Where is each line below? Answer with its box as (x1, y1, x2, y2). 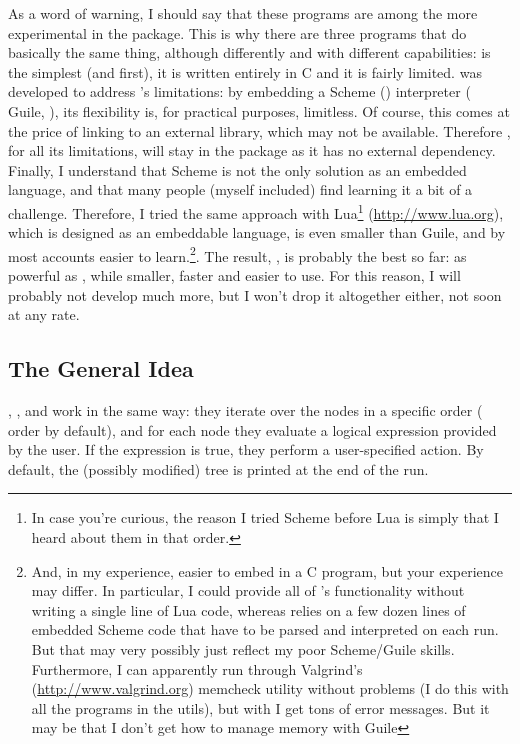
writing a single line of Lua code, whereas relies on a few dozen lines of (31, 599, 466, 620)
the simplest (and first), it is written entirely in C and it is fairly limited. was (8, 61, 482, 82)
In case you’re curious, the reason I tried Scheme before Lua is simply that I (31, 507, 499, 528)
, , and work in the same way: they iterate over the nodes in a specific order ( (8, 400, 483, 421)
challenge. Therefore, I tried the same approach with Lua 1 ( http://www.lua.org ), (8, 199, 504, 223)
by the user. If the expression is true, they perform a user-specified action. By (8, 439, 484, 460)
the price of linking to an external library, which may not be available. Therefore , (8, 120, 511, 141)
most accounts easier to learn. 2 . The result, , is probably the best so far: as (8, 242, 467, 266)
